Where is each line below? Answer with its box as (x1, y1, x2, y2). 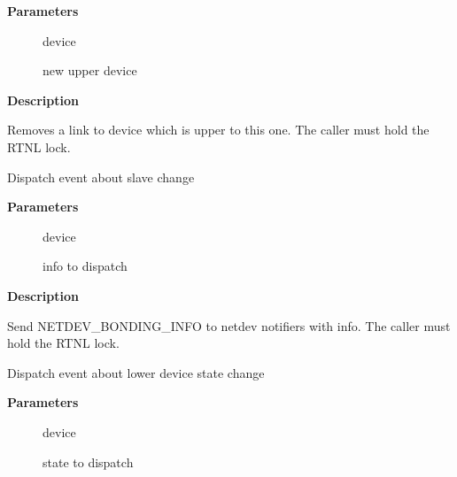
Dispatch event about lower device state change (7, 363, 265, 381)
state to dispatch (43, 452, 134, 471)
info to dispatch (43, 257, 128, 275)
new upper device (43, 61, 137, 80)
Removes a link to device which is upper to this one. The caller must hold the (7, 120, 430, 139)
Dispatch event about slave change (7, 167, 195, 186)
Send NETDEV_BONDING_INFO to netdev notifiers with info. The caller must (7, 316, 451, 335)
